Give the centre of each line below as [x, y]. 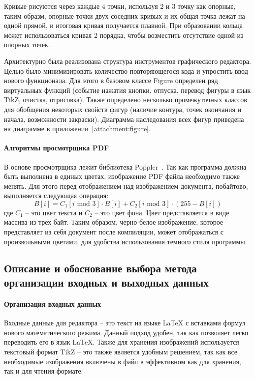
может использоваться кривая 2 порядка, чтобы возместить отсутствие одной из [124, 35]
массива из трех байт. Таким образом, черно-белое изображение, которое [114, 222]
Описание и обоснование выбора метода [100, 268]
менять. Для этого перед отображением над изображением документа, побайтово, [126, 186]
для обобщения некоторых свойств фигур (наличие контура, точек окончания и [123, 109]
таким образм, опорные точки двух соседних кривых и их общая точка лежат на [125, 15]
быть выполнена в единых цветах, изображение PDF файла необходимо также [122, 176]
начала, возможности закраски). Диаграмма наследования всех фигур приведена [124, 119]
